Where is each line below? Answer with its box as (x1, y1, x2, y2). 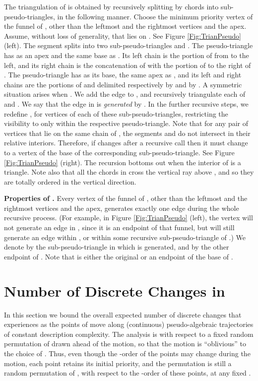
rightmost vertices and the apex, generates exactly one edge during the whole (4, 202, 239, 213)
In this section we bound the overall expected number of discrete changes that (4, 309, 242, 319)
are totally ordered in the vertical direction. (4, 176, 136, 187)
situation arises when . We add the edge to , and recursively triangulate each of (4, 89, 246, 99)
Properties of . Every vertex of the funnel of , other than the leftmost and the (4, 193, 248, 203)
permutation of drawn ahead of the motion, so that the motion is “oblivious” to (4, 338, 246, 349)
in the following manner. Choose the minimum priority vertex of (57, 11, 253, 21)
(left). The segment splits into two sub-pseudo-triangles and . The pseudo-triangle (4, 40, 253, 51)
